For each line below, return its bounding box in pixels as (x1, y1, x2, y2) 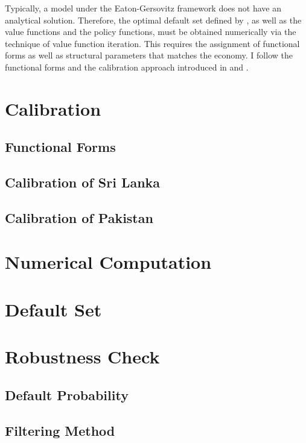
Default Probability (5, 385, 129, 404)
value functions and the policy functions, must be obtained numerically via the (5, 25, 296, 38)
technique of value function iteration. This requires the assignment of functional (5, 37, 300, 49)
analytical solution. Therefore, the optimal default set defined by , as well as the (5, 13, 302, 26)
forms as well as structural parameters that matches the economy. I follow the (5, 49, 293, 61)
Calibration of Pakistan (5, 208, 153, 227)
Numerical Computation (5, 250, 212, 274)
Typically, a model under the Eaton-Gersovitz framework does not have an (5, 2, 281, 14)
